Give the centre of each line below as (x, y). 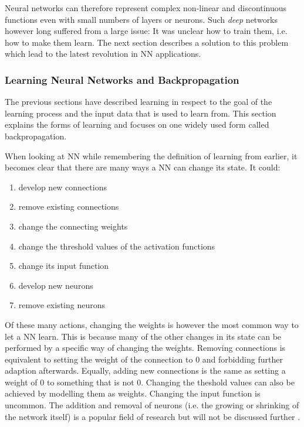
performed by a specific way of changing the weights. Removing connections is (145, 348)
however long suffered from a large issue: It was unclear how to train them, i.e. (146, 31)
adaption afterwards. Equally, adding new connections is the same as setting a (145, 370)
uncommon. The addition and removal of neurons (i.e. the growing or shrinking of (152, 405)
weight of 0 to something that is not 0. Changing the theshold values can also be (150, 382)
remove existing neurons (62, 305)
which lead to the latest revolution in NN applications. (103, 54)
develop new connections (63, 187)
